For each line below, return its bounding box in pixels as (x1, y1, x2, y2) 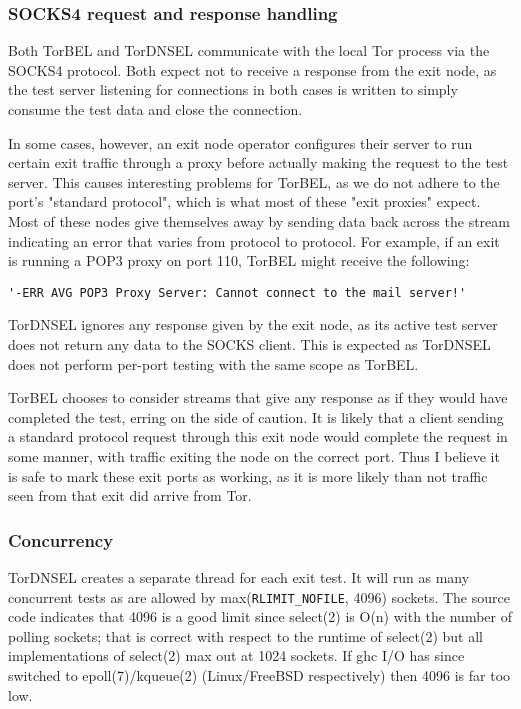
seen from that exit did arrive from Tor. (8, 485, 252, 506)
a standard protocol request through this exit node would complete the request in (8, 426, 508, 447)
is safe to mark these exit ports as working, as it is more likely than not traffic (8, 465, 488, 486)
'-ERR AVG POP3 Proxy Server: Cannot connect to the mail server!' (8, 285, 467, 300)
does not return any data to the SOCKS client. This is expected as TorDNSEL (8, 334, 491, 354)
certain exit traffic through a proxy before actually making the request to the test (8, 152, 509, 173)
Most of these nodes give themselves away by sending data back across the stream (8, 210, 510, 231)
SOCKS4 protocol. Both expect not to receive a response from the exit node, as (8, 59, 497, 80)
